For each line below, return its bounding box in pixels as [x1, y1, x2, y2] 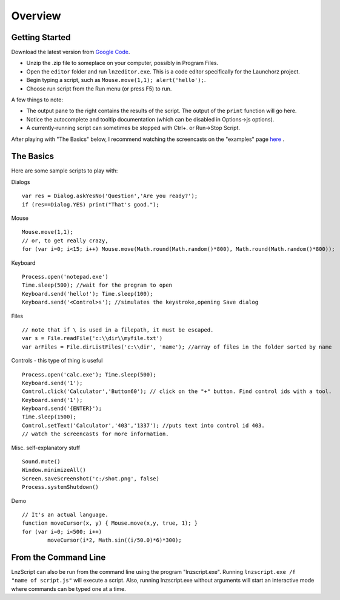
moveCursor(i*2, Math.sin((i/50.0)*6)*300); [47, 537, 182, 544]
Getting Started [11, 32, 71, 43]
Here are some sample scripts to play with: [11, 167, 118, 174]
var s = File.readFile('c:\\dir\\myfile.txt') [22, 335, 163, 342]
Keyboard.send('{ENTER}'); [22, 405, 102, 412]
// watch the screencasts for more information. [22, 431, 169, 437]
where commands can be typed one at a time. [11, 585, 127, 592]
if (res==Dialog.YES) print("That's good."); [22, 201, 160, 208]
